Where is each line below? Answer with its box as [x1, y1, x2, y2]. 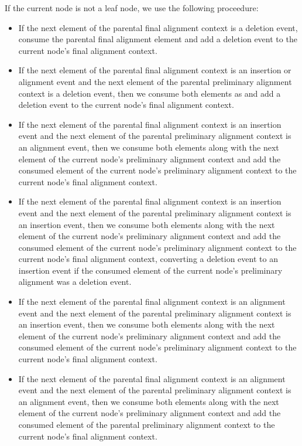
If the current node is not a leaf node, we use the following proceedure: [5, 2, 259, 13]
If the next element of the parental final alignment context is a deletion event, [18, 21, 298, 33]
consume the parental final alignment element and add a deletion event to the [18, 33, 297, 45]
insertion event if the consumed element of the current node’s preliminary [18, 264, 283, 276]
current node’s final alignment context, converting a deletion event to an [18, 253, 278, 265]
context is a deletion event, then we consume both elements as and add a [18, 87, 281, 99]
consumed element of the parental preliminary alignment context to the [18, 418, 275, 430]
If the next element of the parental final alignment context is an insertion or [18, 64, 291, 76]
